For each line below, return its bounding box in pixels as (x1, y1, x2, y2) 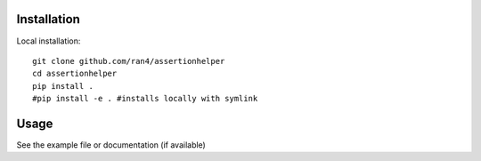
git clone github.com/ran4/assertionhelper (32, 56, 225, 66)
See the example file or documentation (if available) (16, 139, 207, 150)
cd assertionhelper (32, 68, 118, 79)
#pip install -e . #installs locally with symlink (32, 93, 258, 104)
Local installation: (16, 36, 81, 46)
